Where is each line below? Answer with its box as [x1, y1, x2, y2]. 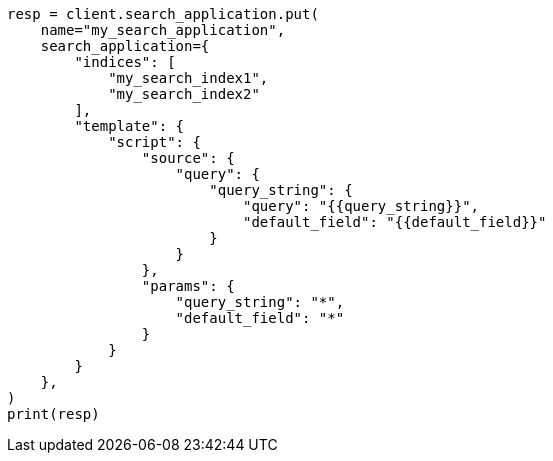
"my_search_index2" [108, 86, 260, 102]
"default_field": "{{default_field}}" [243, 214, 547, 230]
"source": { [141, 150, 235, 166]
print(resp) [7, 406, 100, 422]
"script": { [108, 134, 201, 150]
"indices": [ [74, 54, 176, 70]
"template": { [74, 118, 185, 134]
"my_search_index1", [108, 70, 269, 86]
